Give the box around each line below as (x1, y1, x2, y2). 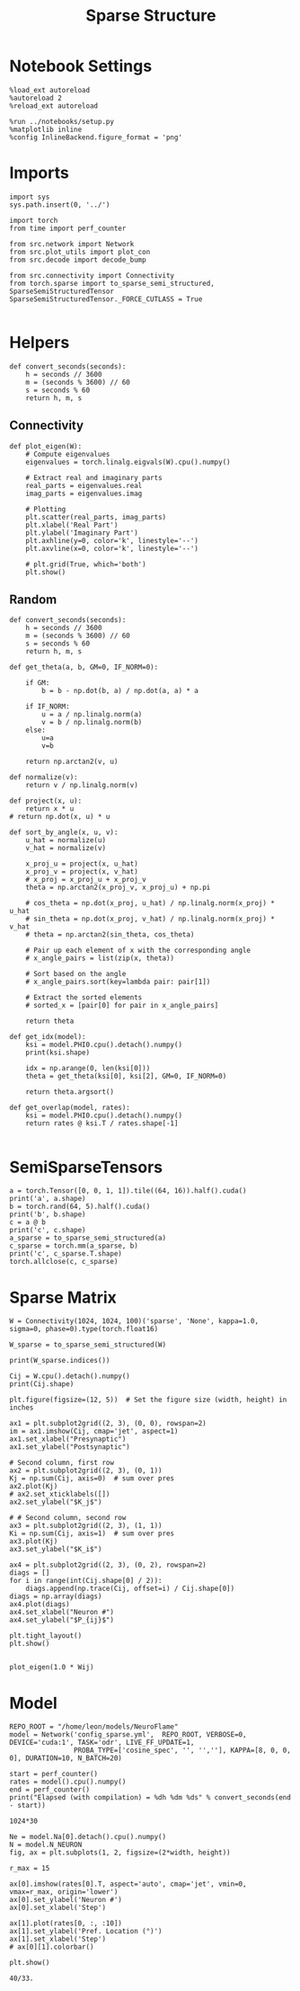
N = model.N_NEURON (9, 1840, 83, 1850)
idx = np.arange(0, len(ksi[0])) (25, 1064, 151, 1073)
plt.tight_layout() (9, 1631, 83, 1640)
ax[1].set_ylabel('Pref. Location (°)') (9, 1927, 163, 1936)
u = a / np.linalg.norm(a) (41, 710, 143, 719)
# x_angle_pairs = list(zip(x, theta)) (25, 954, 175, 963)
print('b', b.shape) (9, 1210, 87, 1219)
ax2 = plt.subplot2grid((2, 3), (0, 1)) (9, 1466, 163, 1475)
